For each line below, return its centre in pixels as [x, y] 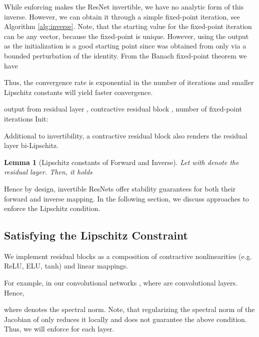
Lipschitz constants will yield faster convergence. [78, 92]
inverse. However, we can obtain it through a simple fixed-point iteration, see [122, 16]
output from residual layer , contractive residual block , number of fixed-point [123, 109]
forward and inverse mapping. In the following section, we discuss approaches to [126, 198]
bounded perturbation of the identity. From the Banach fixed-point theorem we [125, 55]
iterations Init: [26, 118]
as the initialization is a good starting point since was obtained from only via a [125, 46]
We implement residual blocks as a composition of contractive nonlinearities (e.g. [128, 256]
